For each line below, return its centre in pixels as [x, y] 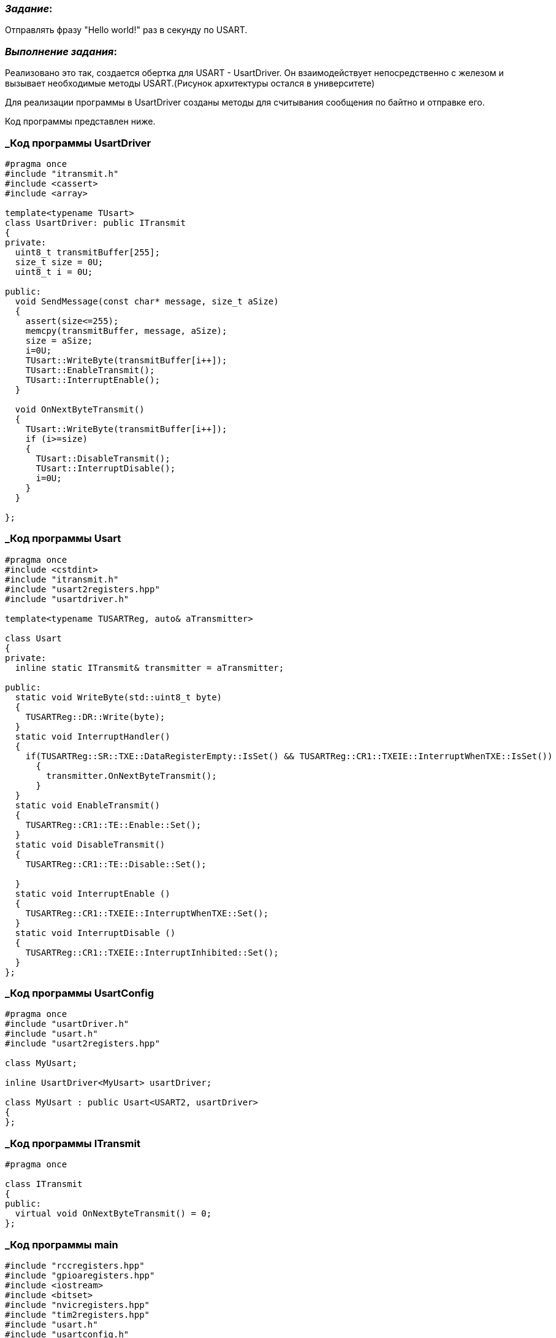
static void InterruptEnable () [93, 893]
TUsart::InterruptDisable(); [106, 468]
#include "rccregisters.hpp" [75, 1265]
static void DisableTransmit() [90, 844]
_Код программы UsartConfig [80, 993]
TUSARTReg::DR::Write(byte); [95, 717]
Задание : [29, 9]
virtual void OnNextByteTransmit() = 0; [113, 1214]
